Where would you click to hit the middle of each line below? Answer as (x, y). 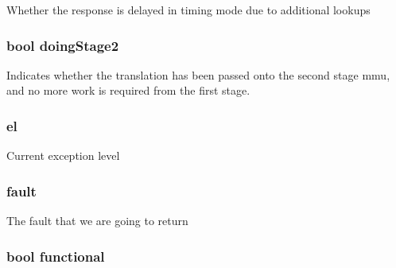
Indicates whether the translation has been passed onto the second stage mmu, (198, 74)
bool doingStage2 (63, 45)
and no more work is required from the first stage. (128, 90)
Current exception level (63, 155)
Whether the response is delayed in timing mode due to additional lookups (188, 10)
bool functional (56, 256)
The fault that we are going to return (97, 221)
